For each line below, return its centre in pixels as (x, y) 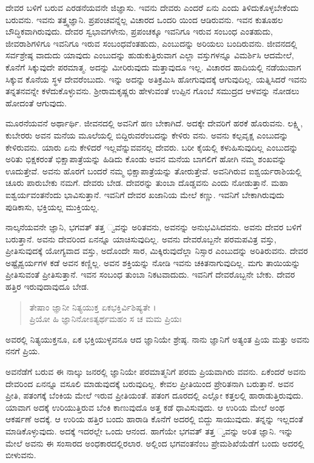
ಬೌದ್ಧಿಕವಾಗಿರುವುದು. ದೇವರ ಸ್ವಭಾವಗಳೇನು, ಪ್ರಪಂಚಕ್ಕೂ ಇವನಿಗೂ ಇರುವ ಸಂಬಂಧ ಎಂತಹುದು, (139, 31)
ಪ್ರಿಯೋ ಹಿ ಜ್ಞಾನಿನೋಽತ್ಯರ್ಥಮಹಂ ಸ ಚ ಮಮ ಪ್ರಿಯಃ (105, 319)
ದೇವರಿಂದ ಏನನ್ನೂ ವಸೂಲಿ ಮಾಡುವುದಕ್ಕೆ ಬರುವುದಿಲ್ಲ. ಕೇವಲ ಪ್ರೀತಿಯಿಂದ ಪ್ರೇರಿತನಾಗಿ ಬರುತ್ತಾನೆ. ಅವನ (150, 383)
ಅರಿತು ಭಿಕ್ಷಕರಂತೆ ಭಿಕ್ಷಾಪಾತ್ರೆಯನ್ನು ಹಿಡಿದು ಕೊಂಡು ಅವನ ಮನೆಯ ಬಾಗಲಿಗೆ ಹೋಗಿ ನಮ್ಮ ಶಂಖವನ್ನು (146, 159)
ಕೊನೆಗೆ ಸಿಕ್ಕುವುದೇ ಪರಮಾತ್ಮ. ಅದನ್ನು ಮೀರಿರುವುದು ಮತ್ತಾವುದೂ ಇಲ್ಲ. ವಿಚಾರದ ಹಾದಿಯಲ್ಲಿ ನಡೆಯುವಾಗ (153, 67)
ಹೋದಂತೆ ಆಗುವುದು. (36, 102)
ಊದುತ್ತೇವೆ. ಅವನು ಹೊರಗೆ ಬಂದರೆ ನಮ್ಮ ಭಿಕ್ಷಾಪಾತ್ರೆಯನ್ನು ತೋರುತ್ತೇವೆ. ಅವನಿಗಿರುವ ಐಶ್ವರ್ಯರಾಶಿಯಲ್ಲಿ (154, 170)
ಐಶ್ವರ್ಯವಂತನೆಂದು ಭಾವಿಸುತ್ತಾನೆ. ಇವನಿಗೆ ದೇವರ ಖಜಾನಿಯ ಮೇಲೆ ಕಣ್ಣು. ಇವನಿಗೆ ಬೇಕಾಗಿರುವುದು (145, 194)
